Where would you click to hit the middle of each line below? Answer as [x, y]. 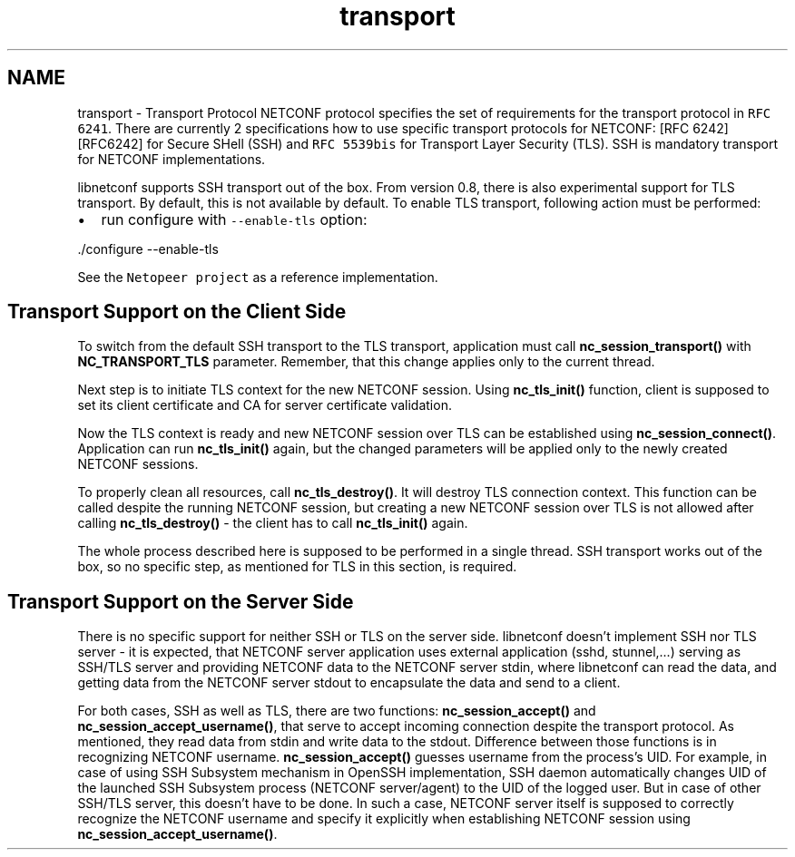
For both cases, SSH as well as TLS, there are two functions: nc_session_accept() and [337, 711]
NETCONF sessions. [138, 464]
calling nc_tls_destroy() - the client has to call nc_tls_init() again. [273, 523]
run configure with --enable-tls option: [234, 219]
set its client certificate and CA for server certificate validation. [265, 405]
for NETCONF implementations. [172, 159]
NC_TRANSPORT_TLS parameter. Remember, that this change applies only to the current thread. [366, 362]
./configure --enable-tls [148, 248]
